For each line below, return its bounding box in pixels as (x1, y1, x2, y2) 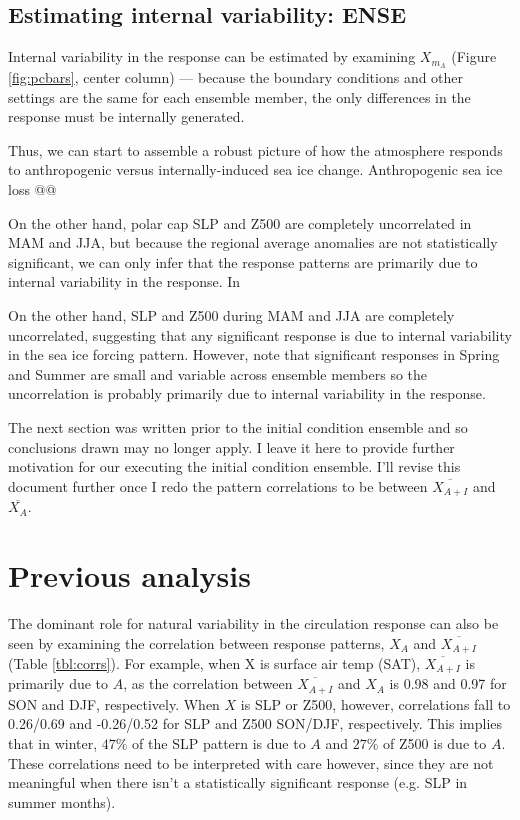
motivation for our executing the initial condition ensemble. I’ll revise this (8, 456, 461, 477)
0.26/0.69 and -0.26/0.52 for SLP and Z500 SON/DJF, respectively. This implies (8, 713, 503, 734)
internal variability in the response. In (8, 271, 241, 292)
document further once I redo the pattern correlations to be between (8, 475, 428, 496)
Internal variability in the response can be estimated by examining (8, 46, 416, 67)
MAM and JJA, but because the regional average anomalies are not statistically (8, 232, 498, 253)
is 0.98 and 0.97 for (389, 673, 507, 694)
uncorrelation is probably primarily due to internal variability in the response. (8, 383, 486, 404)
